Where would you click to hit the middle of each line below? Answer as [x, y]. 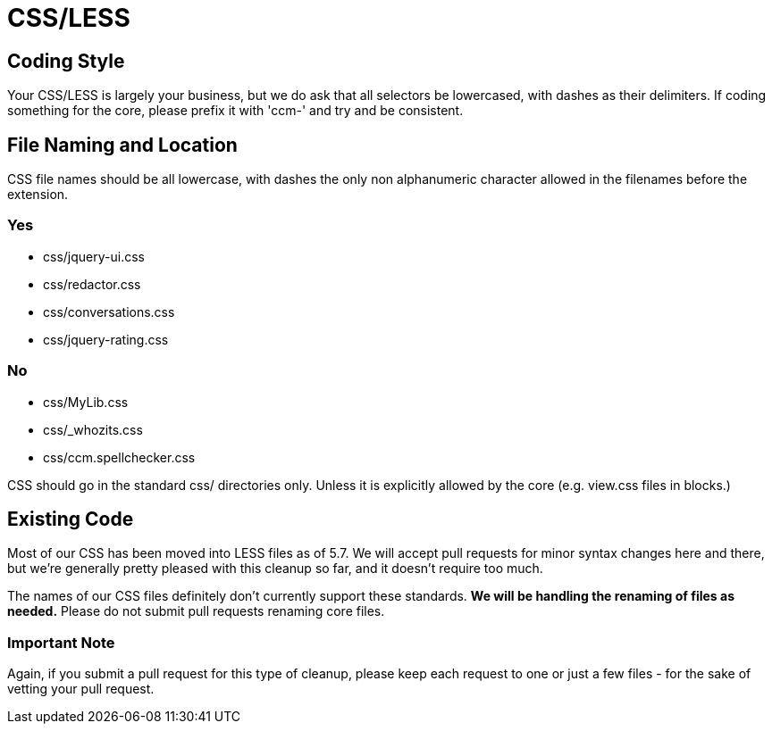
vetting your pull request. [81, 689]
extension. [38, 195]
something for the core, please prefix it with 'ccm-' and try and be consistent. [235, 111]
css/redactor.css [92, 284]
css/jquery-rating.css [106, 339]
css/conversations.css [109, 312]
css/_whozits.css [93, 429]
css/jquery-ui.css [94, 256]
